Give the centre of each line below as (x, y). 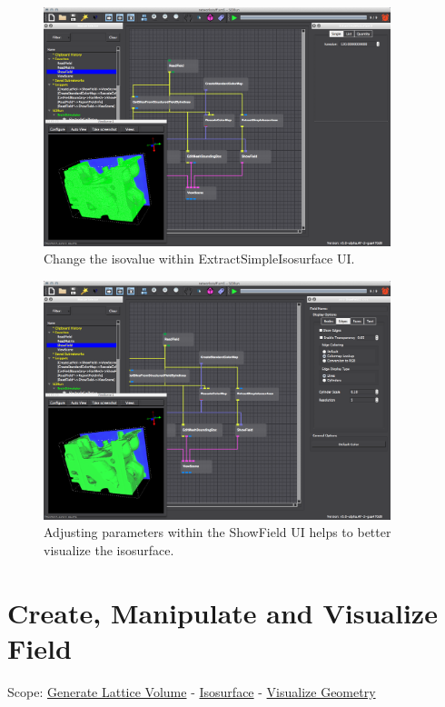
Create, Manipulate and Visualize (222, 612)
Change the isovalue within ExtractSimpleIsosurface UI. (199, 259)
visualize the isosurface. (109, 549)
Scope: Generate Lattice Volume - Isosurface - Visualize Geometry (192, 691)
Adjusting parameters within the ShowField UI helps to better (218, 532)
